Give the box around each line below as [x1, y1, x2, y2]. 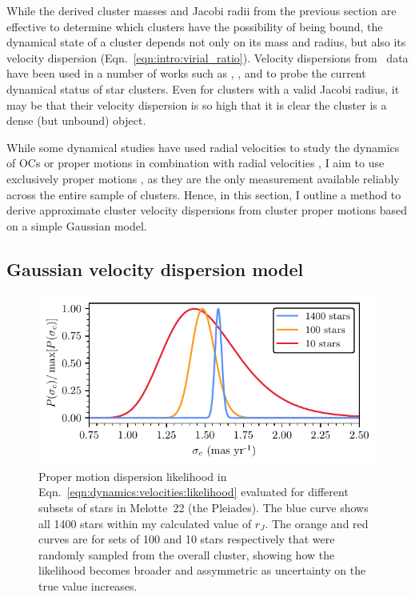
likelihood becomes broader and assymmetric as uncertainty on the [38, 562, 366, 579]
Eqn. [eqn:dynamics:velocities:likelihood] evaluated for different [38, 483, 349, 500]
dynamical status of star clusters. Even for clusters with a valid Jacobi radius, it [6, 80, 400, 97]
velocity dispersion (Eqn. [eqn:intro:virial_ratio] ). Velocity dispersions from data [6, 49, 409, 66]
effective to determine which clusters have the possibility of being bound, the [6, 18, 383, 34]
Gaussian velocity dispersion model [6, 256, 304, 281]
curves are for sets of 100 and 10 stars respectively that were [38, 531, 335, 547]
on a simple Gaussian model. [6, 217, 147, 234]
